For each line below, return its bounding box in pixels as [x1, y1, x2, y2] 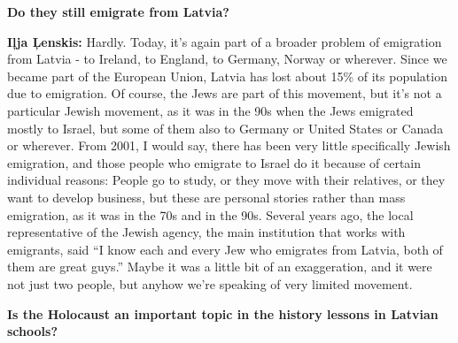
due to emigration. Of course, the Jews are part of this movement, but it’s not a [7, 84, 442, 103]
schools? [7, 322, 58, 340]
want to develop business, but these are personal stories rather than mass [7, 187, 406, 206]
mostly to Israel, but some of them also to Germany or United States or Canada [7, 118, 444, 137]
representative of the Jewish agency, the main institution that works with [7, 223, 406, 241]
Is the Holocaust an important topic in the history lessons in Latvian [7, 304, 439, 323]
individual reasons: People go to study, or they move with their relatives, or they [7, 171, 446, 189]
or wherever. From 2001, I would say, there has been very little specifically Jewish [7, 136, 451, 155]
